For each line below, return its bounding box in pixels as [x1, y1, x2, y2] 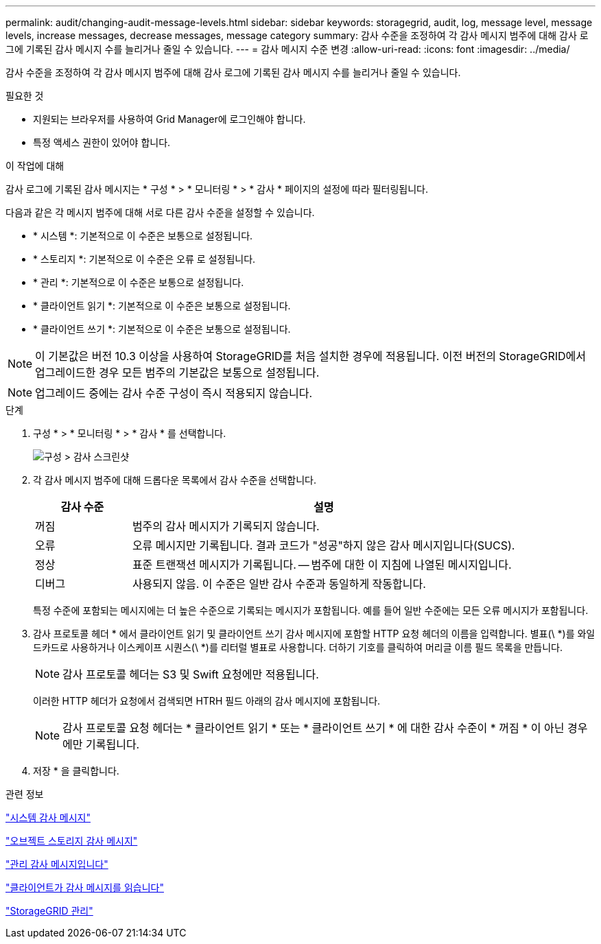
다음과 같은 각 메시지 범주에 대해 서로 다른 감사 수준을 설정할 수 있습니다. [5, 206, 315, 218]
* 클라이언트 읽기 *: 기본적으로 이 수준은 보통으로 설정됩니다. [33, 300, 291, 311]
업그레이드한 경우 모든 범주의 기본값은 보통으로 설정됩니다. [35, 366, 320, 379]
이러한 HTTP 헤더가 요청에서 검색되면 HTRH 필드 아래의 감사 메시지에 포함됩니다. [33, 695, 381, 707]
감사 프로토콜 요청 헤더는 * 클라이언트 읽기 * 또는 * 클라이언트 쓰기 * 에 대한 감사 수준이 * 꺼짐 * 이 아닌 [62, 721, 565, 735]
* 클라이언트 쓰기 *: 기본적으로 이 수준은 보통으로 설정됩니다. [33, 323, 291, 335]
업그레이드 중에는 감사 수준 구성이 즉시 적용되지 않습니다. [35, 386, 313, 400]
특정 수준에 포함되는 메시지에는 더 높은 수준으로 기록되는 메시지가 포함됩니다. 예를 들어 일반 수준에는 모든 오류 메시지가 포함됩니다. [33, 604, 589, 616]
